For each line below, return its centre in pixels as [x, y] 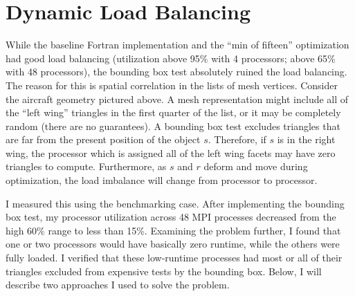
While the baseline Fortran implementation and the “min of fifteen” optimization [177, 45]
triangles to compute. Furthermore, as [86, 166]
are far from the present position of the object [103, 139]
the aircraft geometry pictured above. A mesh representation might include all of [177, 99]
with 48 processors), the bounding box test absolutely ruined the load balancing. [176, 72]
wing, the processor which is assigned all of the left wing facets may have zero [171, 152]
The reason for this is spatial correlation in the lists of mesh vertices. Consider [172, 85]
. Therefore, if [237, 139]
